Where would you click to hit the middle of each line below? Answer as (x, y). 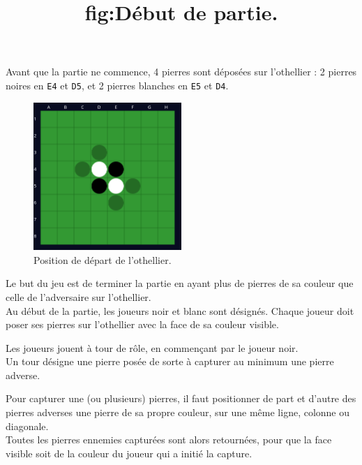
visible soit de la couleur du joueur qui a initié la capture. (129, 453)
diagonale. (27, 426)
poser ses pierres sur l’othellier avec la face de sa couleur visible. (142, 324)
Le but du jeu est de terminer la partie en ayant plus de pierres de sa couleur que (180, 283)
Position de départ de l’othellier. (103, 259)
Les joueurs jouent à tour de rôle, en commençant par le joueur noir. (152, 347)
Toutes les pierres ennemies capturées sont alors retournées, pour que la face (169, 440)
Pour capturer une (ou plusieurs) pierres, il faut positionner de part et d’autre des (181, 398)
